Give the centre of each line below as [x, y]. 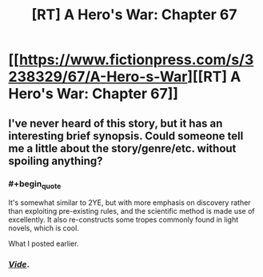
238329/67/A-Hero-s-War [98, 77]
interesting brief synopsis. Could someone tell [126, 136]
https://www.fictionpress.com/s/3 [136, 60]
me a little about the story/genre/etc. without [122, 149]
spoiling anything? [56, 161]
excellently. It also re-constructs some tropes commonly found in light [123, 220]
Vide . [19, 264]
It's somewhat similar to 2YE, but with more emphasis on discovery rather [130, 203]
